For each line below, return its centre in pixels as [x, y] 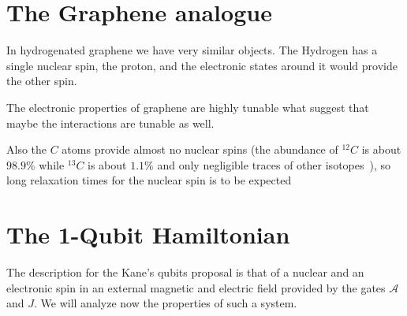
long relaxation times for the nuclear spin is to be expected [149, 180]
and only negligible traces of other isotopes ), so [274, 164]
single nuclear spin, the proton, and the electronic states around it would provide [202, 65]
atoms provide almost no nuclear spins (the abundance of [200, 149]
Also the [27, 149]
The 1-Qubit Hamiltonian [148, 234]
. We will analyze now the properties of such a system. [166, 303]
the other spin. [42, 81]
